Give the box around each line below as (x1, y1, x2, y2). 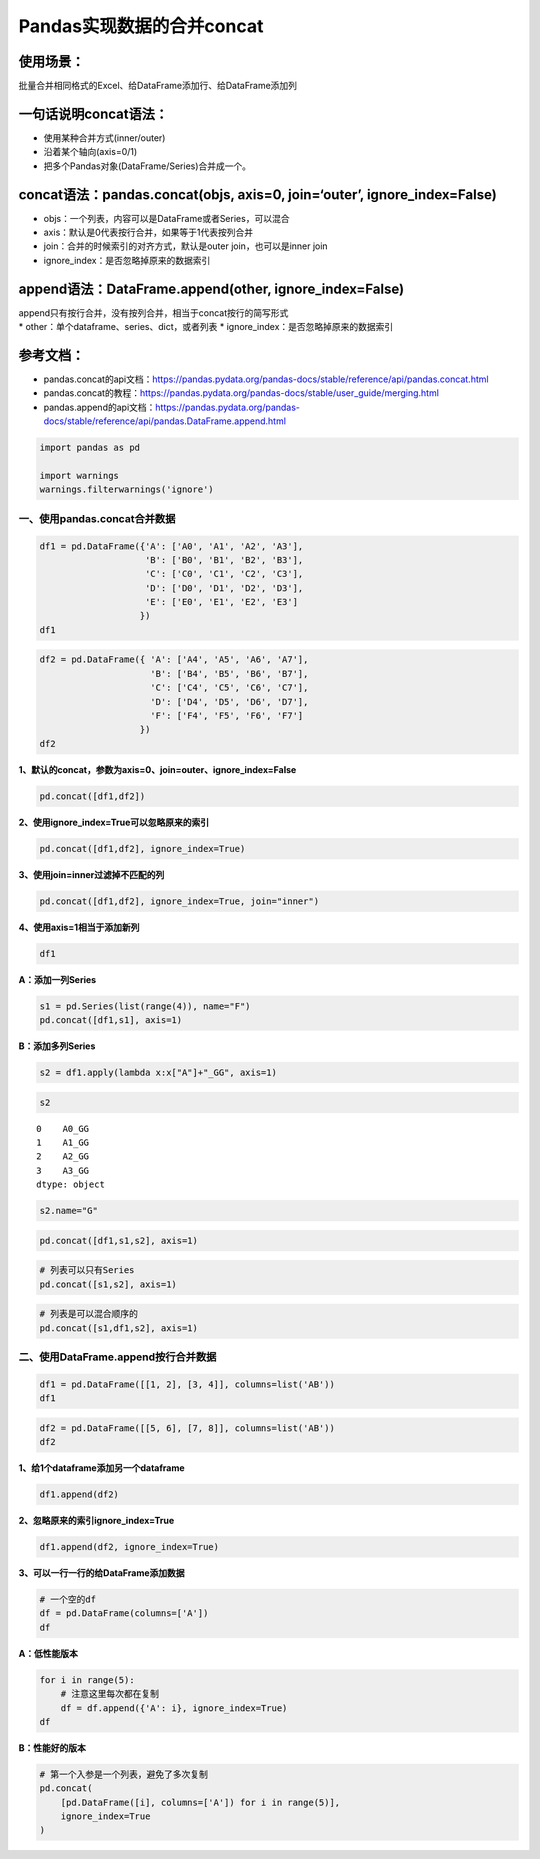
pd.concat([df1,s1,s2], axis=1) (39, 1235, 199, 1246)
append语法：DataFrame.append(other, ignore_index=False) (18, 280, 405, 297)
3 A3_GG (36, 1165, 90, 1176)
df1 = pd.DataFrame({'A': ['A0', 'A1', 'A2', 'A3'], (39, 540, 304, 552)
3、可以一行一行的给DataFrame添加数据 (18, 1567, 185, 1579)
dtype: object (36, 1179, 105, 1190)
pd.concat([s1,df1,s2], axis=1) (39, 1322, 199, 1334)
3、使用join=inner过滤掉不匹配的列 (18, 868, 165, 880)
